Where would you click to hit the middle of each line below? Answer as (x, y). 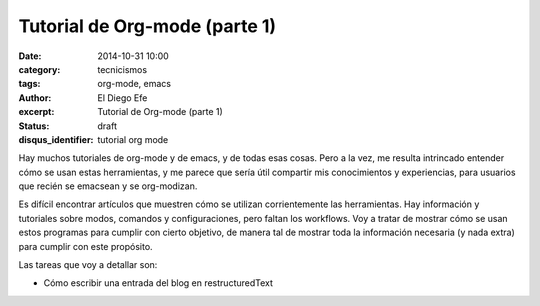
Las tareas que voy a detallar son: (88, 265)
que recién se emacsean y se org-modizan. (108, 186)
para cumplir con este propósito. (86, 246)
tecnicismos (122, 69)
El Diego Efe (122, 97)
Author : (35, 97)
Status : (34, 126)
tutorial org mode (133, 139)
